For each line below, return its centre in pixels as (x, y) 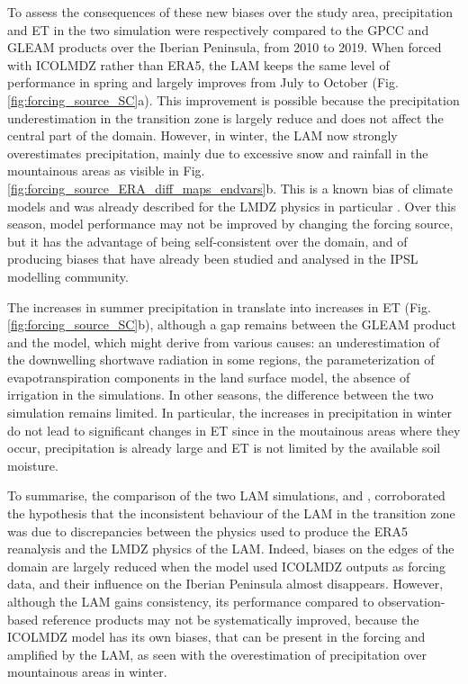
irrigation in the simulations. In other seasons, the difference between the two (220, 395)
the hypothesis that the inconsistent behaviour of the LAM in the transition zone (231, 513)
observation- (412, 601)
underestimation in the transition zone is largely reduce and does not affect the (225, 117)
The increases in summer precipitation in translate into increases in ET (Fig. (219, 306)
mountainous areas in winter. (87, 672)
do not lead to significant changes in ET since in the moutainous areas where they (234, 430)
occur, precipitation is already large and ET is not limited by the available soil (224, 448)
